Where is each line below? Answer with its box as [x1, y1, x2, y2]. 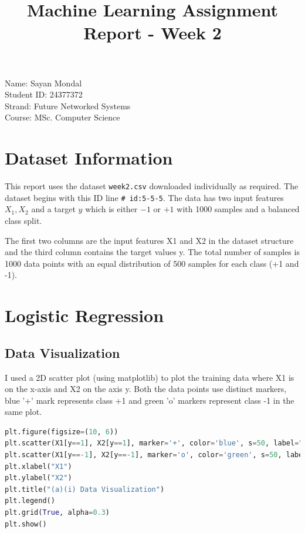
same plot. [5, 405, 42, 418]
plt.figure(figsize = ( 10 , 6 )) [5, 427, 118, 436]
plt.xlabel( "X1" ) [5, 462, 72, 471]
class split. [5, 214, 42, 226]
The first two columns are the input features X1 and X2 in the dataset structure [5, 234, 294, 246]
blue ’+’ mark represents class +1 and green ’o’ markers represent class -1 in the [5, 394, 294, 406]
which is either [85, 203, 138, 215]
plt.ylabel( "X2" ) [5, 474, 72, 482]
